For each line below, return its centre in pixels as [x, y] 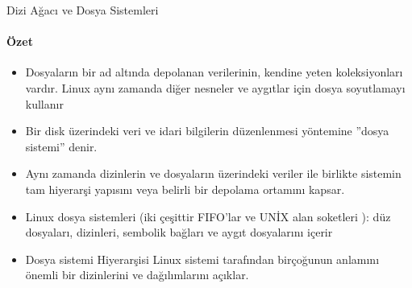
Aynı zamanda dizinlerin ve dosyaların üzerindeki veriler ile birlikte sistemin [213, 173]
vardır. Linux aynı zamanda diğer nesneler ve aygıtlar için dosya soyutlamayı [215, 87]
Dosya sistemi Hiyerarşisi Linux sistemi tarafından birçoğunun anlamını [202, 259]
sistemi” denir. [61, 146]
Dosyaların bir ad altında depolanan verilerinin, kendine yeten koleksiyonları [214, 72]
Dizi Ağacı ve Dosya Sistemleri [83, 10]
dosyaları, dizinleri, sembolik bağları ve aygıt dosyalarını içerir [179, 232]
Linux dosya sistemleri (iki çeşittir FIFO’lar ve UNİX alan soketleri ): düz [208, 216]
